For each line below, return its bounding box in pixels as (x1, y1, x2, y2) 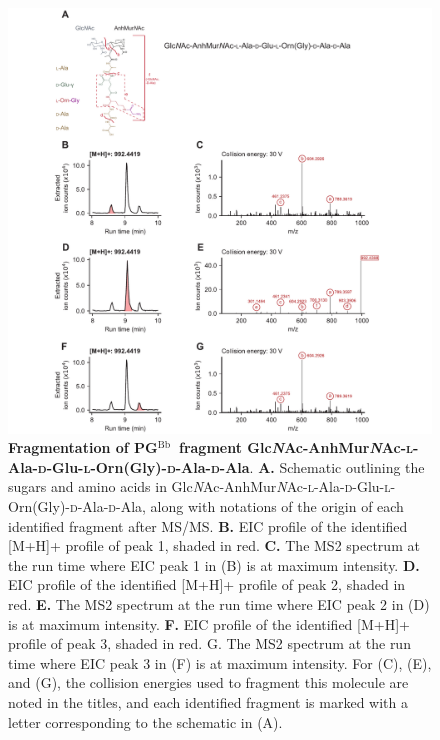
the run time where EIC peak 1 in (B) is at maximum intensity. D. (8, 554, 420, 575)
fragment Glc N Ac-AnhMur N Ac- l (178, 437, 414, 458)
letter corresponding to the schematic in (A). (8, 711, 283, 732)
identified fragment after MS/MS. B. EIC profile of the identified (8, 515, 408, 536)
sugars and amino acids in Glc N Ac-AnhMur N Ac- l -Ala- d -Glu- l (8, 476, 391, 497)
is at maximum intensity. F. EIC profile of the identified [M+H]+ (8, 613, 410, 634)
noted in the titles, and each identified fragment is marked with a (8, 691, 409, 712)
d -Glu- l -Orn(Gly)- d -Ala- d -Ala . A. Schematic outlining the (37, 456, 425, 477)
